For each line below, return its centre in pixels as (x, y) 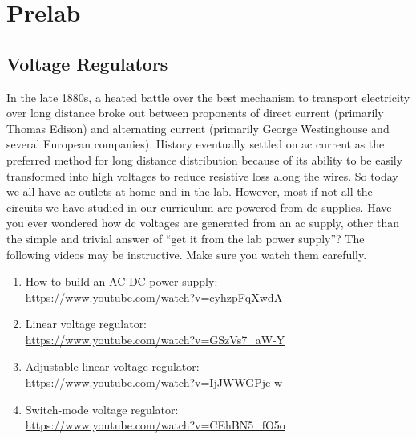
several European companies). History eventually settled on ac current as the (196, 144)
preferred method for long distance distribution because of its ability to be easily (205, 159)
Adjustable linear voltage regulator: (112, 366)
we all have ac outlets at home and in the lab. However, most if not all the (190, 191)
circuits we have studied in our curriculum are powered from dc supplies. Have (199, 207)
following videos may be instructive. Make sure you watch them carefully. (187, 254)
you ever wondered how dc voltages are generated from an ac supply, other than (203, 223)
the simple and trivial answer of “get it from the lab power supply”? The (186, 238)
